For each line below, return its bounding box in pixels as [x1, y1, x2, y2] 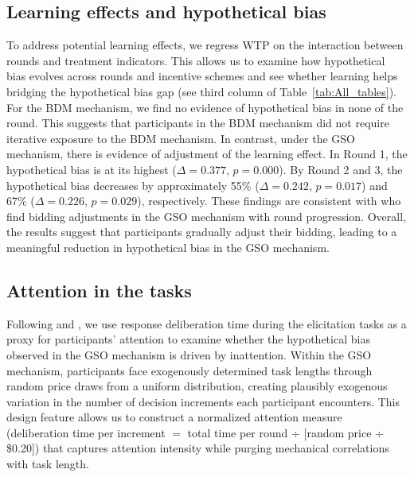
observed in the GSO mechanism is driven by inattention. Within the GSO [6, 346, 372, 363]
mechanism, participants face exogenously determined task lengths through [6, 362, 373, 378]
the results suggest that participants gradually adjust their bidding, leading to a [6, 223, 397, 240]
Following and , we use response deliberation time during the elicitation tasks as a [6, 315, 407, 332]
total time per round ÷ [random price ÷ [187, 424, 384, 440]
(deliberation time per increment [6, 424, 166, 440]
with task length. [6, 456, 89, 472]
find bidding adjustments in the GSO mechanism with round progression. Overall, [6, 207, 406, 224]
